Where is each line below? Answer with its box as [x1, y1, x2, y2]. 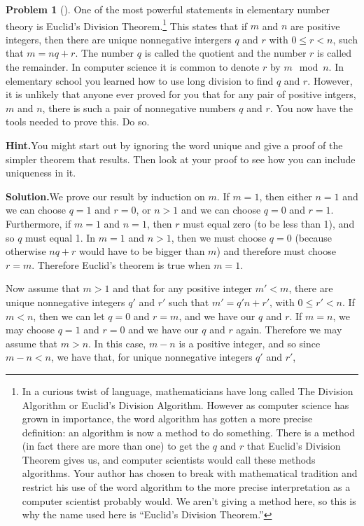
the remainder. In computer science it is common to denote [6, 60, 260, 74]
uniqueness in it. [6, 165, 76, 180]
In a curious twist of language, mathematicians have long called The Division [22, 383, 353, 398]
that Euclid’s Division [246, 438, 341, 453]
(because [295, 230, 332, 244]
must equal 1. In [25, 230, 96, 244]
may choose [6, 322, 55, 337]
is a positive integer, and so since [178, 335, 321, 350]
